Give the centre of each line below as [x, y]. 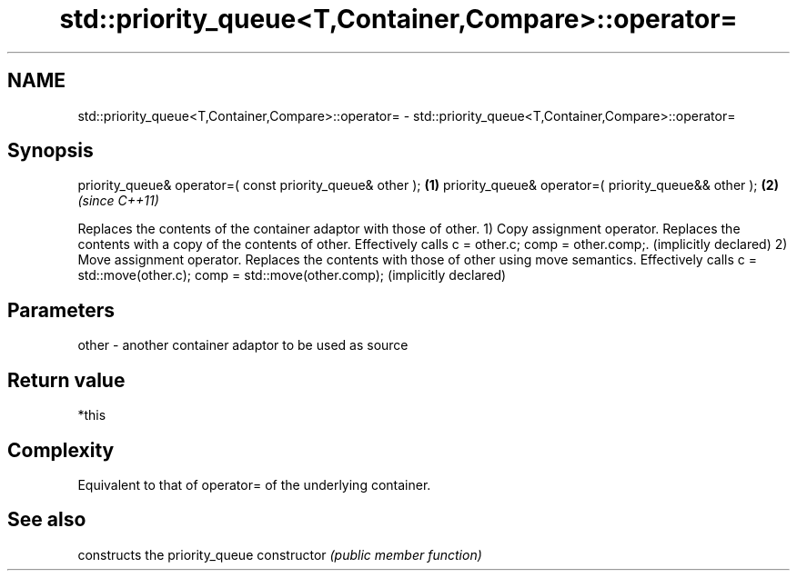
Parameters [61, 310]
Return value [66, 380]
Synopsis [50, 151]
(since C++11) [118, 201]
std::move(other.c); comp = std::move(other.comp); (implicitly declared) [292, 275]
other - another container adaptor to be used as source [243, 345]
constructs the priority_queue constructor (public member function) [280, 554]
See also [47, 520]
